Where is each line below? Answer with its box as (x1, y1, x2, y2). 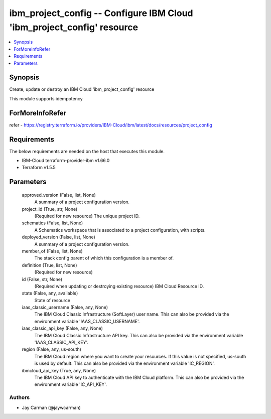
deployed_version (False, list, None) (22, 234, 95, 240)
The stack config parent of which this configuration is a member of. (34, 255, 174, 261)
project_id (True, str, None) (22, 206, 78, 212)
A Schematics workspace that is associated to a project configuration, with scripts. (34, 227, 206, 233)
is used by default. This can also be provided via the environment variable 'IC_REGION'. (34, 360, 215, 366)
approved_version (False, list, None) (22, 192, 96, 198)
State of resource (34, 297, 71, 303)
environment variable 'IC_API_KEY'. (34, 381, 107, 387)
